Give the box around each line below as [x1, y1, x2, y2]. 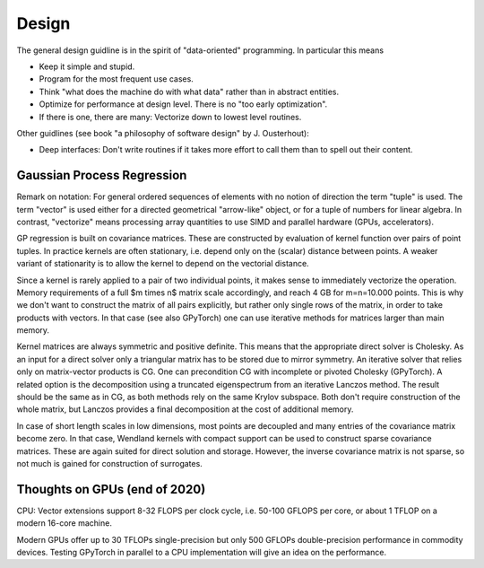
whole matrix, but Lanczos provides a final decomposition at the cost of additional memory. [16, 404, 354, 415]
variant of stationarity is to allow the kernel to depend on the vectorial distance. [16, 258, 309, 269]
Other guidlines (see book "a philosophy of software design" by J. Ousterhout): [16, 127, 309, 138]
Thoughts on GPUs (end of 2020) [16, 481, 206, 497]
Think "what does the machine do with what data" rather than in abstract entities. [39, 86, 340, 97]
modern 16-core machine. [16, 518, 112, 529]
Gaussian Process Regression [16, 168, 187, 183]
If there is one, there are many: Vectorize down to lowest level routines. [39, 111, 302, 122]
